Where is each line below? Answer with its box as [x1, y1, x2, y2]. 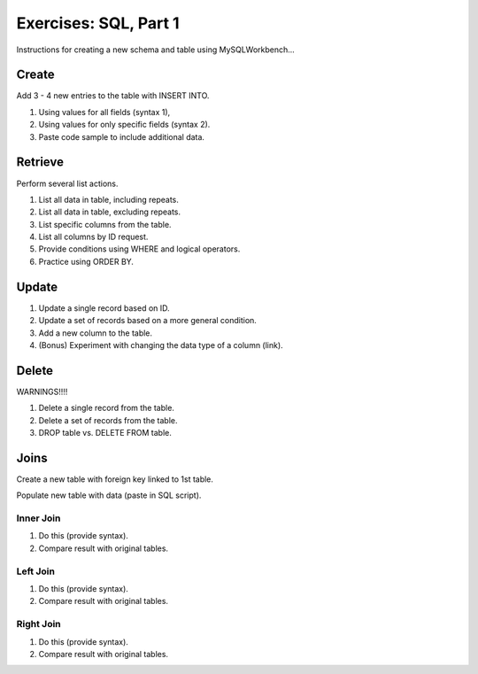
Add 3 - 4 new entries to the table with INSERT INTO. [16, 90, 210, 101]
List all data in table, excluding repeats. [38, 206, 181, 217]
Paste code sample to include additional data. [38, 131, 205, 142]
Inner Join [16, 512, 61, 524]
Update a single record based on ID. [38, 302, 170, 314]
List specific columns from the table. [38, 219, 172, 229]
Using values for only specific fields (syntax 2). [38, 120, 211, 130]
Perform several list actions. [16, 178, 119, 189]
